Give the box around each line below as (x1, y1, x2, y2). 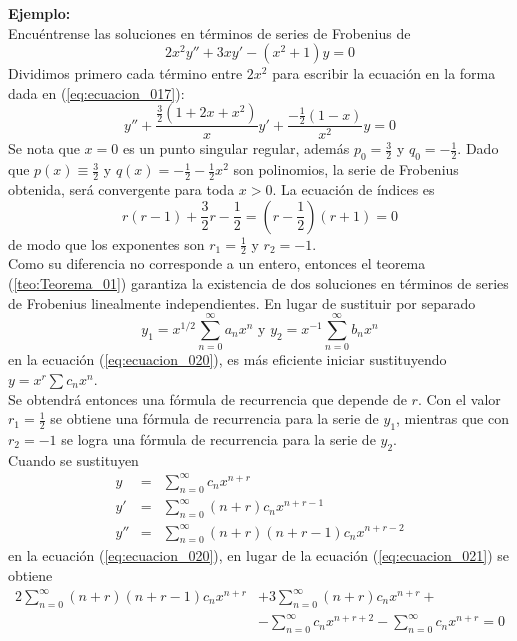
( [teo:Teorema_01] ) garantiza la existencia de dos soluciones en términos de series (8, 273, 509, 294)
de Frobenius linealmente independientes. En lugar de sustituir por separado (8, 292, 476, 313)
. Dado (457, 138, 499, 159)
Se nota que (8, 138, 80, 159)
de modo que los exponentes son (8, 233, 205, 254)
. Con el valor (417, 388, 501, 409)
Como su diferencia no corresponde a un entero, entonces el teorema (8, 253, 426, 274)
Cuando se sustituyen (8, 449, 139, 470)
